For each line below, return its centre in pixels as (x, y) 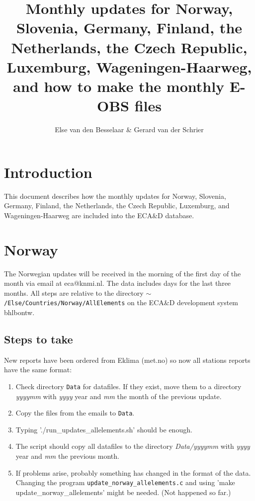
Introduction (48, 172)
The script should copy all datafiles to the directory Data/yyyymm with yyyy (133, 446)
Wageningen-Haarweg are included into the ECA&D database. (99, 215)
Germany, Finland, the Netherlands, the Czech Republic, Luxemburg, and (117, 206)
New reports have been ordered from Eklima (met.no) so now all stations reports (127, 360)
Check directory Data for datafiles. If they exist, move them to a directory (128, 386)
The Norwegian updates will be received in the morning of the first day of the (123, 273)
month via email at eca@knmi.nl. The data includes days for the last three (118, 283)
